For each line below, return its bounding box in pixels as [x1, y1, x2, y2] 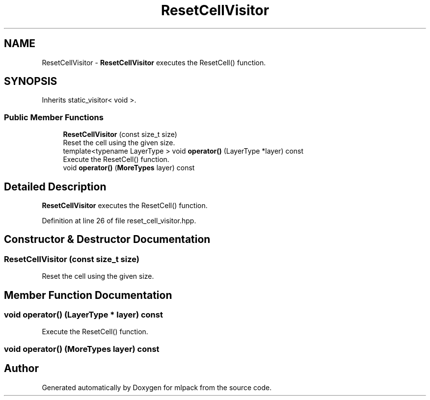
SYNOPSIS [4, 75, 57, 88]
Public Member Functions [4, 112, 104, 122]
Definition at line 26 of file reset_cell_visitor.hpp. [42, 216, 196, 225]
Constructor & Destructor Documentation [4, 233, 211, 246]
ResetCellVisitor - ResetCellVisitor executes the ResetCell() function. [42, 58, 266, 67]
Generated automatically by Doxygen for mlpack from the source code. [42, 383, 272, 392]
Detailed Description [4, 180, 107, 193]
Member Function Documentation [4, 289, 172, 301]
